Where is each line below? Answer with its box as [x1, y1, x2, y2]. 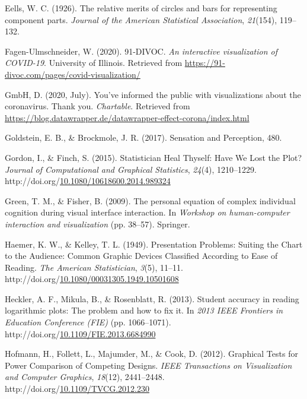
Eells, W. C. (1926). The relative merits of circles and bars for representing [5, 2, 277, 14]
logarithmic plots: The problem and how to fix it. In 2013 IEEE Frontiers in [5, 304, 283, 316]
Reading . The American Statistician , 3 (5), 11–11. [5, 261, 183, 273]
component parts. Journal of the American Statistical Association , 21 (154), [5, 13, 277, 26]
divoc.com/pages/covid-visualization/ [5, 68, 140, 80]
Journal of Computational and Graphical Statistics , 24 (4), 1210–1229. [5, 163, 257, 175]
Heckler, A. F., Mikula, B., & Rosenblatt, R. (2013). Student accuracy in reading [5, 292, 299, 305]
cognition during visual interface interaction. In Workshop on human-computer [5, 206, 290, 218]
